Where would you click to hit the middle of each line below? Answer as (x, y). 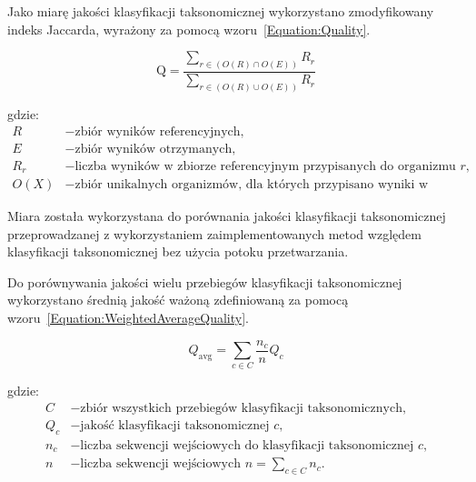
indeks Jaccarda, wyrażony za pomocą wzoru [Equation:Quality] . (189, 29)
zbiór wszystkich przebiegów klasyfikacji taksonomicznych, (243, 409)
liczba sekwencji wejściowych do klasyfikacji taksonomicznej (247, 445)
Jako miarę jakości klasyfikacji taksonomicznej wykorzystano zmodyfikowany (221, 11)
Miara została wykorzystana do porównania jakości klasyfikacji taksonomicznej (227, 216)
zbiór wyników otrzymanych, (155, 149)
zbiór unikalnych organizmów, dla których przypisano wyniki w (252, 185)
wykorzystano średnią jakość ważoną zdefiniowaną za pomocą (178, 300)
